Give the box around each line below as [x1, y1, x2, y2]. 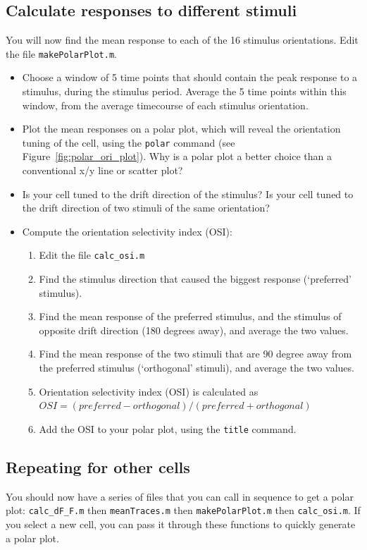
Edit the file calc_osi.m [39, 248, 145, 262]
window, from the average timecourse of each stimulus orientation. [22, 97, 309, 112]
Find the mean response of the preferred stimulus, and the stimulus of [39, 309, 342, 324]
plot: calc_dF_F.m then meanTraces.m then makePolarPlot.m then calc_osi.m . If [6, 503, 361, 518]
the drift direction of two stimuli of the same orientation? [22, 200, 270, 215]
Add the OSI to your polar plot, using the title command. [39, 421, 297, 436]
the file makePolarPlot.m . [6, 46, 117, 61]
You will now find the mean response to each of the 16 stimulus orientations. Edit [6, 32, 359, 47]
